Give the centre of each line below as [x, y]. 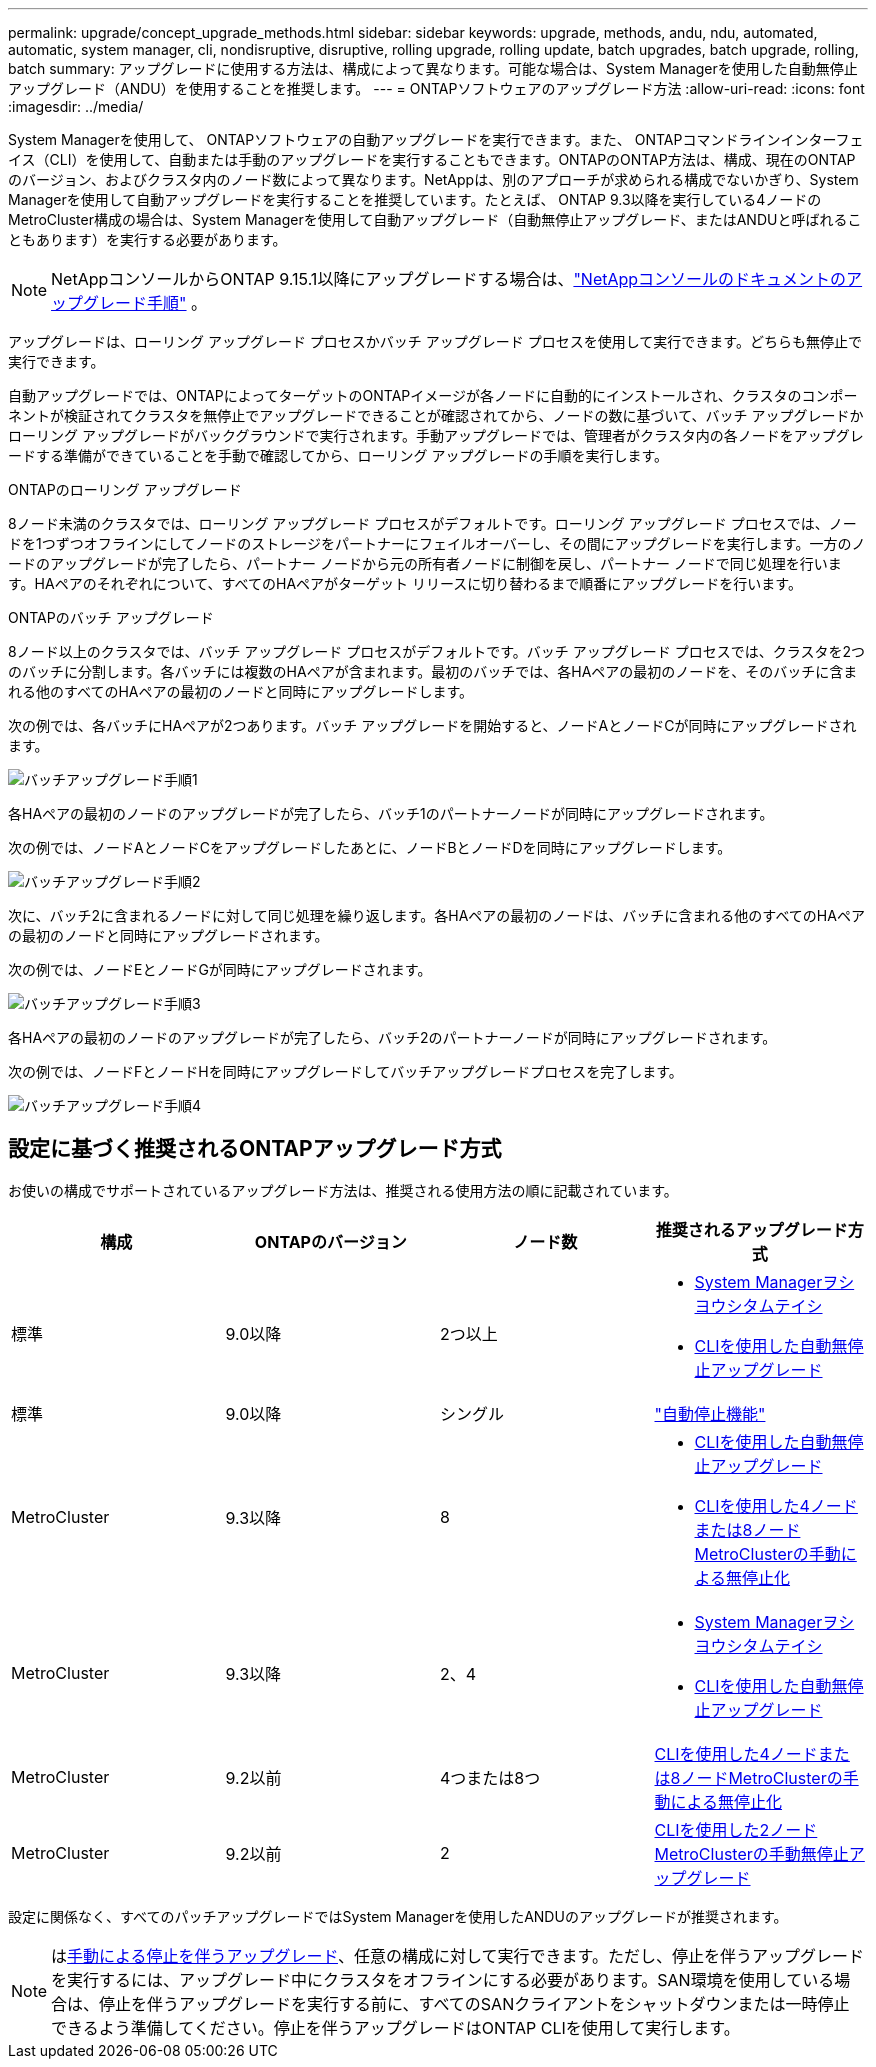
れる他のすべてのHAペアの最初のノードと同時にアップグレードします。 [241, 691]
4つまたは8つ [490, 1777]
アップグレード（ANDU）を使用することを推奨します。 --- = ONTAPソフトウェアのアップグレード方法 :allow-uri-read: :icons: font [436, 88]
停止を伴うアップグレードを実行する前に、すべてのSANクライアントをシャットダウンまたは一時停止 [474, 2003]
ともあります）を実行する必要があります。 [147, 239]
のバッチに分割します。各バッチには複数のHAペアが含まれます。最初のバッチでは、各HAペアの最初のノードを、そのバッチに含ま [433, 671]
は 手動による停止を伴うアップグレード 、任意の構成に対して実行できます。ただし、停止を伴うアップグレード [457, 1955]
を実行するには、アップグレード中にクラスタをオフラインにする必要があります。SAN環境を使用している [443, 1979]
